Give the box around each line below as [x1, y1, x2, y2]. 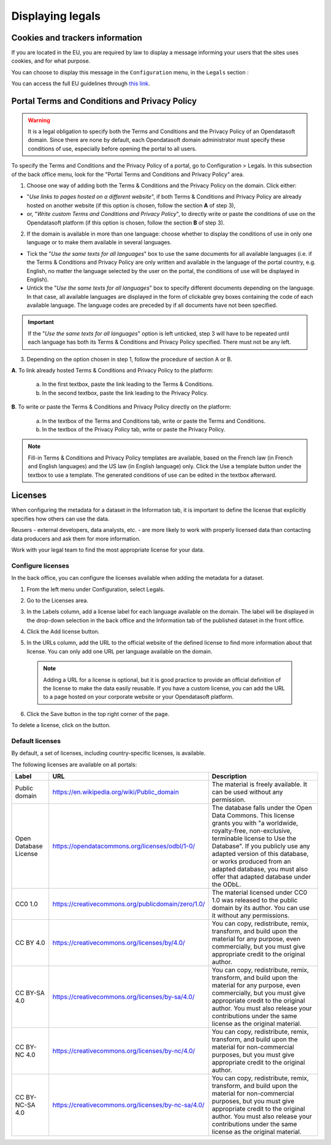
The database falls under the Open [211, 804, 313, 812]
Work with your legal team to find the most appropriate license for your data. [11, 546, 205, 553]
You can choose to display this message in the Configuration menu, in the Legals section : [11, 68, 249, 76]
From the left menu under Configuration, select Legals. [26, 585, 165, 593]
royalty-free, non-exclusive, [211, 827, 292, 835]
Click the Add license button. [26, 628, 100, 635]
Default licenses [11, 736, 61, 745]
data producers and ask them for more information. [11, 534, 141, 542]
